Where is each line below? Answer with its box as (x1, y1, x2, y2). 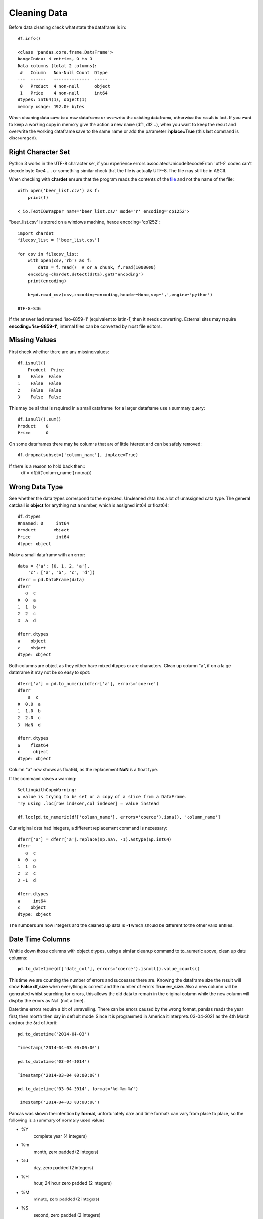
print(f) (27, 195, 49, 200)
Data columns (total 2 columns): (18, 63, 97, 68)
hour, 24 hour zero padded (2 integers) (33, 1180, 112, 1186)
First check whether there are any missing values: (9, 349, 109, 354)
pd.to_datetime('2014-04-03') (18, 1031, 90, 1037)
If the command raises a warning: (9, 776, 76, 782)
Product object (18, 527, 69, 533)
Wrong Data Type (9, 483, 63, 491)
